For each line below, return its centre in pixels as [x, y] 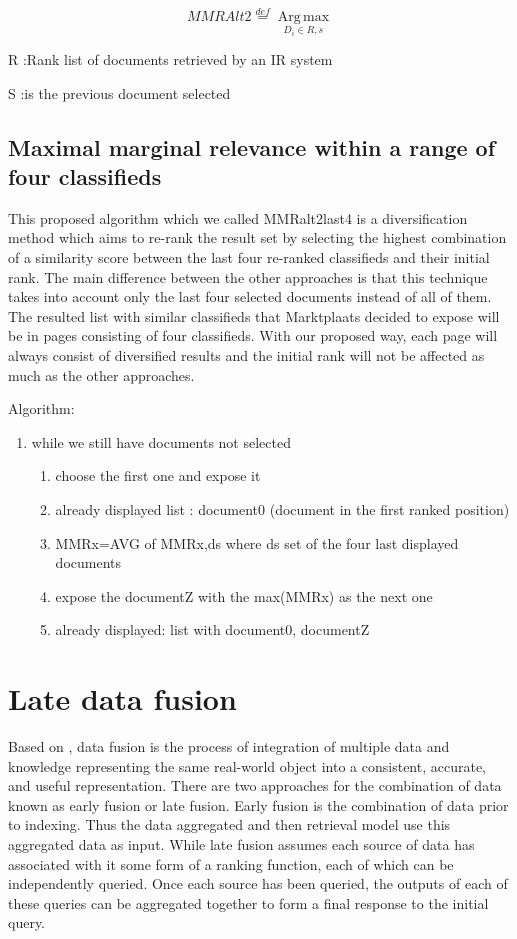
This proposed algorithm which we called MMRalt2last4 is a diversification [238, 217]
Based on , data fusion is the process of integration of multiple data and [229, 746]
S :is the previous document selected [119, 92]
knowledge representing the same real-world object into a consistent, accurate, [247, 765]
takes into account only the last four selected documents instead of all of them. [250, 296]
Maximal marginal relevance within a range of [252, 146]
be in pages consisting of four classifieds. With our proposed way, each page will [253, 335]
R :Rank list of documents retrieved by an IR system [170, 59]
